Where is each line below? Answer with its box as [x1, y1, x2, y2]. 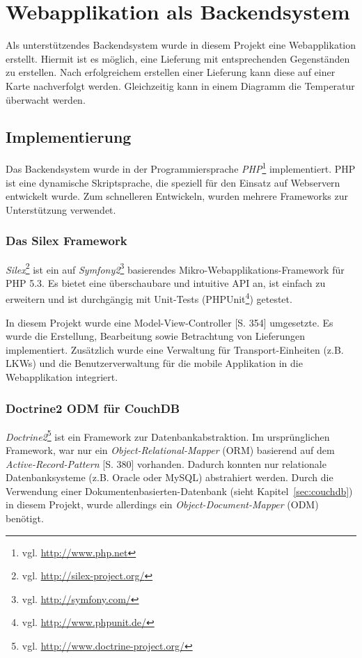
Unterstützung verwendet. [6, 202, 116, 217]
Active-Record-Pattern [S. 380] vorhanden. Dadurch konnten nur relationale [6, 456, 326, 471]
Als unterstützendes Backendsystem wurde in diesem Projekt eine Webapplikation [6, 38, 356, 52]
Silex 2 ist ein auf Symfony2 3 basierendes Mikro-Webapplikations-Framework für [6, 260, 345, 276]
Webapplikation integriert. [6, 370, 118, 384]
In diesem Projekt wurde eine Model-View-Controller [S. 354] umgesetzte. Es [6, 315, 333, 329]
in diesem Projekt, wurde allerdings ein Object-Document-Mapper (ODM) [6, 497, 319, 512]
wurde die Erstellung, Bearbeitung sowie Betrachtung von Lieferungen [6, 329, 306, 343]
